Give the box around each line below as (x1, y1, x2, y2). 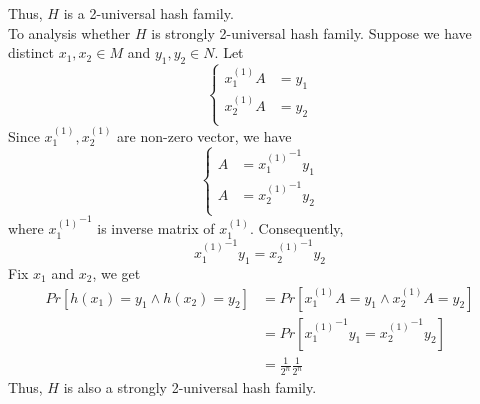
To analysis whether (8, 22, 131, 43)
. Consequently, (250, 218, 344, 239)
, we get (92, 263, 141, 284)
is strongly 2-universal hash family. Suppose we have (151, 22, 472, 43)
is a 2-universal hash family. (63, 3, 234, 23)
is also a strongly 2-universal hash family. (63, 377, 317, 398)
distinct (8, 42, 54, 63)
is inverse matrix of (97, 218, 215, 239)
